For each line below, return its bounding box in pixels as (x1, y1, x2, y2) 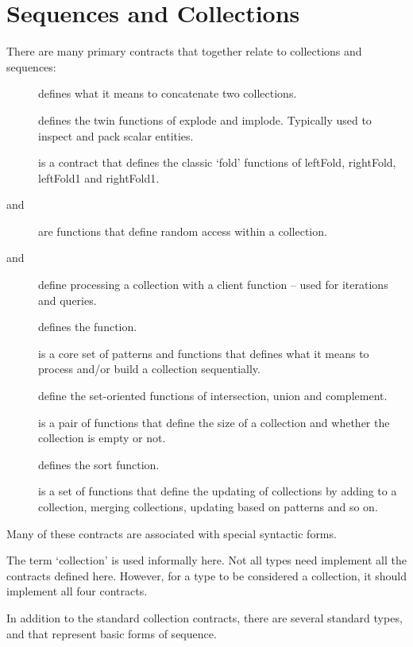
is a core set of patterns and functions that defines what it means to (38, 345, 369, 361)
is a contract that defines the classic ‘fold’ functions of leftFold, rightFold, (38, 154, 396, 171)
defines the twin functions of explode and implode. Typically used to (38, 111, 372, 128)
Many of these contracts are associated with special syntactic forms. (6, 525, 337, 541)
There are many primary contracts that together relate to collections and (6, 43, 362, 60)
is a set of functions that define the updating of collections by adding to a (38, 483, 397, 499)
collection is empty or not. (38, 429, 166, 446)
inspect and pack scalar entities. (38, 127, 194, 144)
